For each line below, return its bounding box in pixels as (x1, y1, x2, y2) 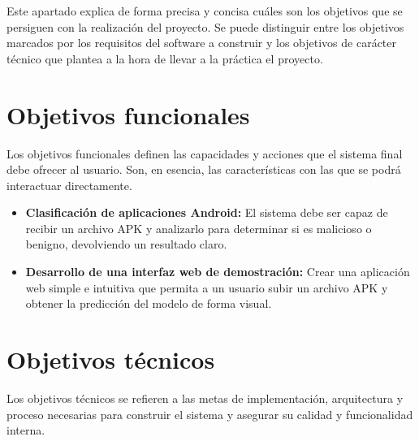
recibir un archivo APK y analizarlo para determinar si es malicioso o (25, 219, 372, 236)
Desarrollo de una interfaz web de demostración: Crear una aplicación (25, 263, 410, 280)
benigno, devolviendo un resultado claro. (25, 236, 227, 253)
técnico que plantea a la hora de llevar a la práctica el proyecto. (6, 50, 323, 67)
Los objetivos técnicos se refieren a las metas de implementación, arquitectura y (6, 389, 404, 406)
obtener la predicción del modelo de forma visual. (25, 295, 272, 312)
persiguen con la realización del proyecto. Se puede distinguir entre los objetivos (6, 18, 404, 35)
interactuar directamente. (6, 176, 132, 193)
